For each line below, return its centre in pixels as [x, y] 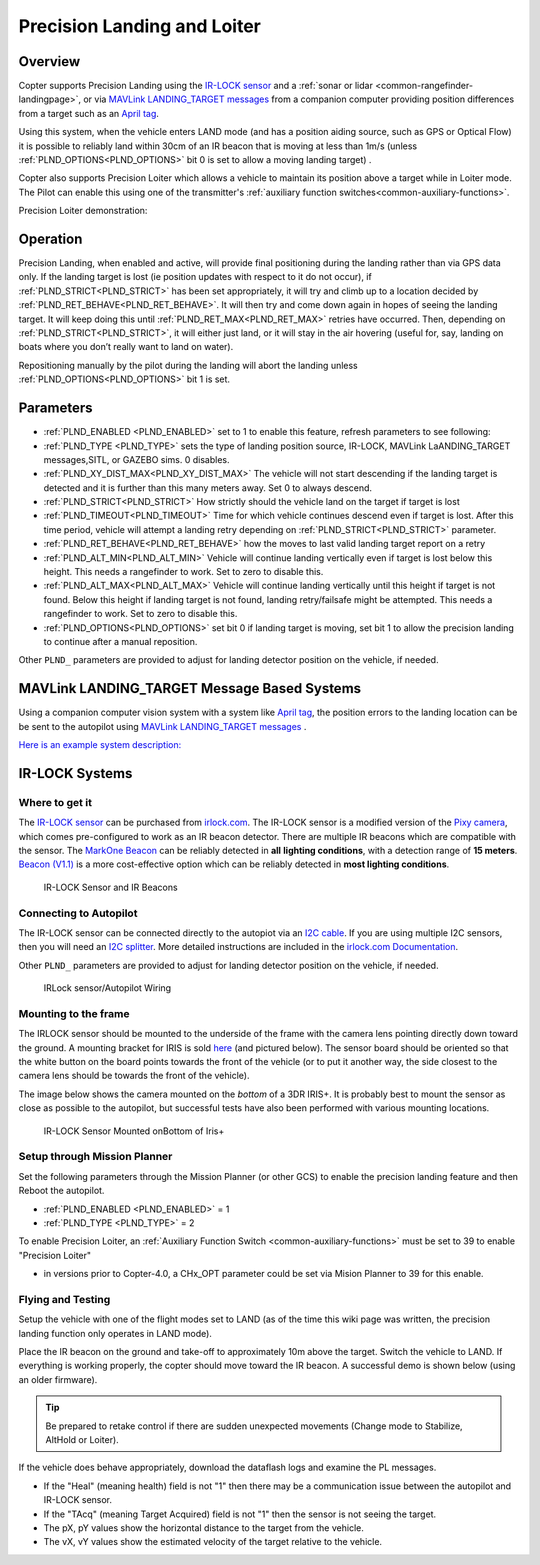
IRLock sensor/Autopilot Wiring [107, 988]
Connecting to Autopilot [78, 913]
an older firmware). [58, 1379]
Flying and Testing [64, 1299]
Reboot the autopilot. [61, 1191]
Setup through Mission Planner [95, 1157]
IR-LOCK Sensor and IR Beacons [111, 887]
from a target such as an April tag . [89, 113]
